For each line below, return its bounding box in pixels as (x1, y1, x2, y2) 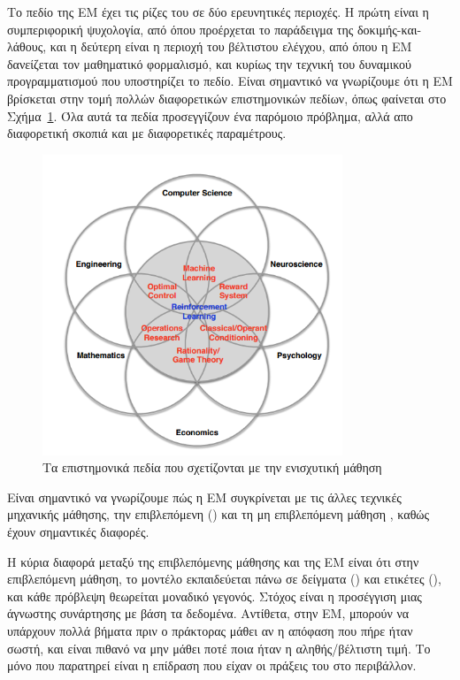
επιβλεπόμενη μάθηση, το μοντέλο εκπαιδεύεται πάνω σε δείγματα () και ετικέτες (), (7, 569, 441, 588)
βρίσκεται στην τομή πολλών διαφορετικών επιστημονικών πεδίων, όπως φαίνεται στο (7, 88, 447, 107)
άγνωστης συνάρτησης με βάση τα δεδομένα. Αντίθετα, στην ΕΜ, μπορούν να (7, 604, 410, 623)
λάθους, (7, 37, 47, 56)
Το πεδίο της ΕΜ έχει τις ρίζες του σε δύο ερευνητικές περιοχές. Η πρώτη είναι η (7, 3, 429, 20)
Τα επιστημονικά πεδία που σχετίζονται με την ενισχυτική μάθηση (42, 458, 382, 477)
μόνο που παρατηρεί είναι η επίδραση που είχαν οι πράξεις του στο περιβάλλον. (7, 656, 417, 675)
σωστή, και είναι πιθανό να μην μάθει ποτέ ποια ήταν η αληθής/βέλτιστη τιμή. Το (7, 638, 431, 657)
